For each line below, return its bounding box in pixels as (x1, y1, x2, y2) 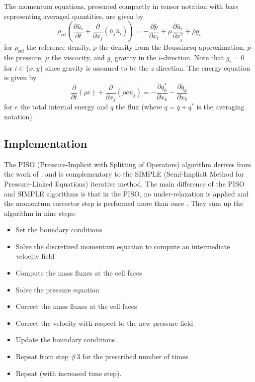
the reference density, (26, 42, 91, 52)
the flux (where (115, 101, 162, 112)
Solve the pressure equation (15, 284, 99, 294)
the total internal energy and (20, 101, 108, 112)
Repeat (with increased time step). (15, 368, 122, 378)
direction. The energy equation (156, 62, 250, 73)
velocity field (15, 251, 55, 261)
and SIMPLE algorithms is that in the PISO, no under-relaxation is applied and (4, 188, 249, 198)
